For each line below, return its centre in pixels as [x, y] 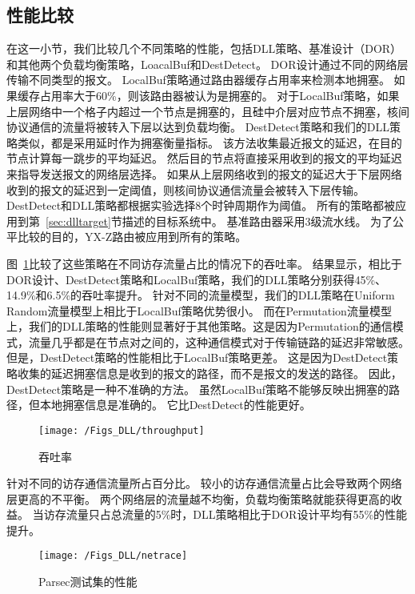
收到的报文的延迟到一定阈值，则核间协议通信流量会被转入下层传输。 [186, 189]
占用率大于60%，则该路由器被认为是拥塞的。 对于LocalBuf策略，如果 [219, 95]
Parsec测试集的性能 [88, 582]
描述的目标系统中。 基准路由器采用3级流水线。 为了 [257, 221]
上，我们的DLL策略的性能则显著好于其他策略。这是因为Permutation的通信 [200, 326]
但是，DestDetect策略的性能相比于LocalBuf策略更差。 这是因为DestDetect [197, 357]
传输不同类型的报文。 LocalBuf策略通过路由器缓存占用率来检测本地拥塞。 [198, 80]
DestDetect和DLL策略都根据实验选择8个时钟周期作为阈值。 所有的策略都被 [201, 205]
